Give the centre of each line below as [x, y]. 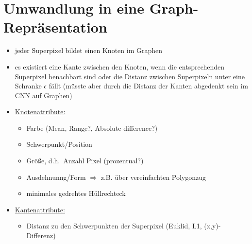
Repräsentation [55, 27]
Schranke [28, 86]
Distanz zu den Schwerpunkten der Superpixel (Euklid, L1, [114, 226]
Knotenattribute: [40, 112]
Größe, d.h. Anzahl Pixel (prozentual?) [85, 161]
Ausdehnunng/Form [56, 177]
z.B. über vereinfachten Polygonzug [153, 177]
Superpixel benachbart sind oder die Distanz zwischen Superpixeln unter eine [130, 76]
